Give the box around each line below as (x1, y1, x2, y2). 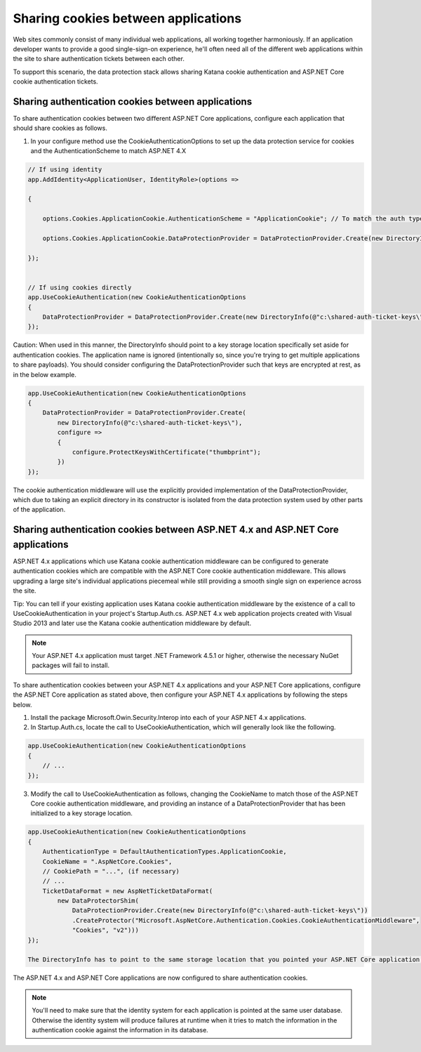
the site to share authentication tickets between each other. (13, 55, 185, 63)
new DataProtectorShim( (57, 897, 140, 905)
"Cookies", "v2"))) (72, 926, 140, 934)
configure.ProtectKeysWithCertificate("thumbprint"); (72, 448, 261, 456)
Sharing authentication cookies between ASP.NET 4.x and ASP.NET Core (13, 524, 340, 536)
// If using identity (27, 166, 102, 173)
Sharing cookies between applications (13, 11, 242, 26)
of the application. (13, 506, 66, 514)
